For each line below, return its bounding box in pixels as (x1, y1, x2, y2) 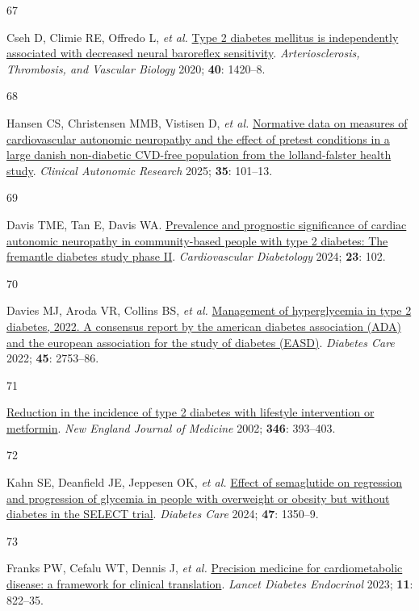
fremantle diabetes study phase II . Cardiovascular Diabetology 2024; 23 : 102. (6, 248, 386, 265)
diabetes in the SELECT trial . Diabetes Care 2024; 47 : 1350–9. (6, 505, 319, 522)
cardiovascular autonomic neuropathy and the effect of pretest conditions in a (6, 130, 390, 147)
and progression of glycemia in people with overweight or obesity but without (6, 489, 390, 506)
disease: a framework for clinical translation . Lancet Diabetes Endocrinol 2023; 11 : (6, 575, 413, 592)
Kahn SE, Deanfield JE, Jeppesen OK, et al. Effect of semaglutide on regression (6, 474, 403, 491)
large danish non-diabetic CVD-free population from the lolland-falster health (6, 146, 392, 163)
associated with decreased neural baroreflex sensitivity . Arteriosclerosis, (6, 44, 360, 61)
